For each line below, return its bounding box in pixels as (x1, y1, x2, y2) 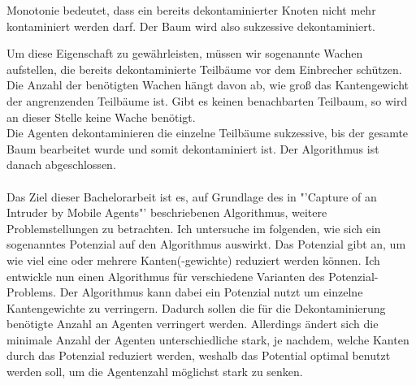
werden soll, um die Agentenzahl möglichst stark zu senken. (6, 363, 303, 380)
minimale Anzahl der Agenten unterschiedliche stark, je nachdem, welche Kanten (6, 331, 409, 348)
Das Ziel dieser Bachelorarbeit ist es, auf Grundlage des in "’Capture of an (6, 188, 377, 205)
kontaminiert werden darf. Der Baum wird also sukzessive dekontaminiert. (6, 17, 375, 34)
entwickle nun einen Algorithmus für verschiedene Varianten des (6, 267, 325, 284)
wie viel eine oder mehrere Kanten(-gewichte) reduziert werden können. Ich (6, 251, 380, 268)
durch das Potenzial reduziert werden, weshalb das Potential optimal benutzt (6, 347, 391, 364)
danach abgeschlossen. (6, 156, 116, 173)
